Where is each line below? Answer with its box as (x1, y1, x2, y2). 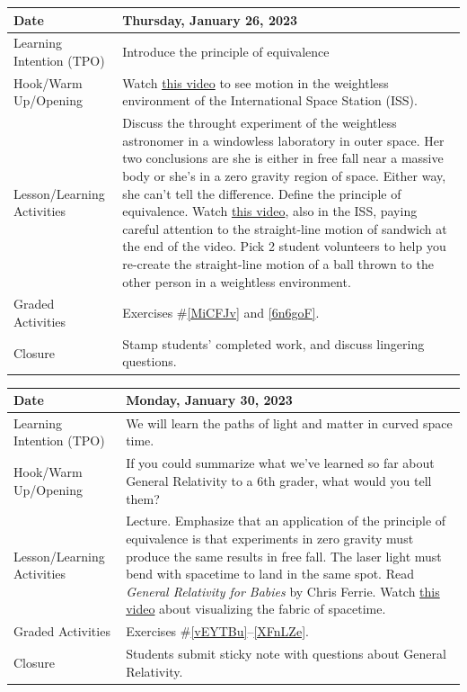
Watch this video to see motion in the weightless (122, 73, 389, 92)
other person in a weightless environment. (122, 272, 351, 291)
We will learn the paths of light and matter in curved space (126, 413, 453, 432)
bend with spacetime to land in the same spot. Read (126, 564, 414, 583)
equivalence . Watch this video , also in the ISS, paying (122, 202, 418, 220)
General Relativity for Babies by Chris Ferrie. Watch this (126, 581, 440, 600)
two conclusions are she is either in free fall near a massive (122, 148, 444, 167)
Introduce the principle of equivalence (122, 42, 330, 61)
